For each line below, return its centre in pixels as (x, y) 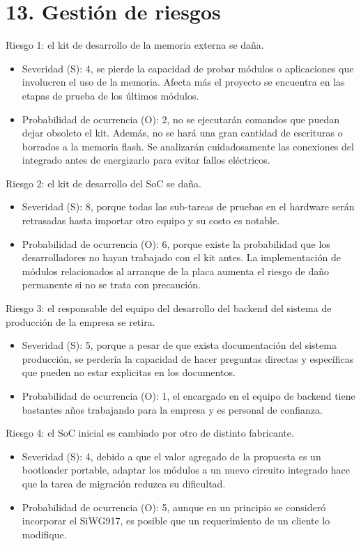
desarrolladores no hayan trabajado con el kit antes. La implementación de (181, 257)
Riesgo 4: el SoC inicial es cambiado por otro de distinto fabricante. (150, 433)
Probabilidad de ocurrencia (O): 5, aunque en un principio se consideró (174, 507)
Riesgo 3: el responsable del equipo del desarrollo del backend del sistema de (169, 308)
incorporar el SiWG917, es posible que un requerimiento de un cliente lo (176, 521)
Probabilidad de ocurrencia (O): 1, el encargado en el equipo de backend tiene (189, 396)
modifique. (44, 534)
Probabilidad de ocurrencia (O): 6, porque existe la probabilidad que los (176, 243)
